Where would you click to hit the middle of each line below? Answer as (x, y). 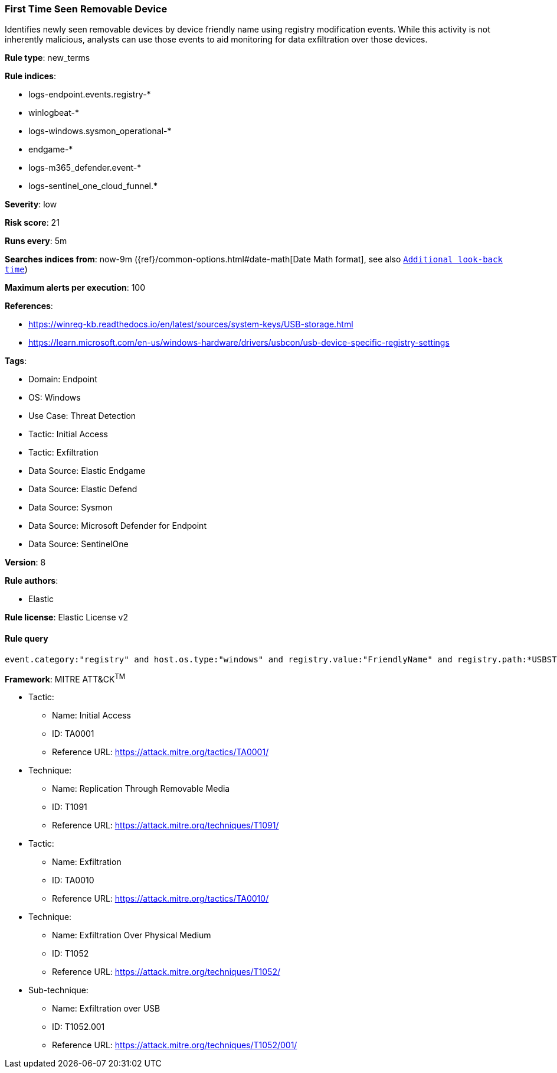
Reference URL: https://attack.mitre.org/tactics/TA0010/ (160, 899)
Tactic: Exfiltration (63, 453)
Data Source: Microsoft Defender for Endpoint (117, 526)
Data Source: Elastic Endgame (87, 471)
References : (29, 306)
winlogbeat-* (54, 113)
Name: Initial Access (91, 716)
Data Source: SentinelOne (78, 544)
